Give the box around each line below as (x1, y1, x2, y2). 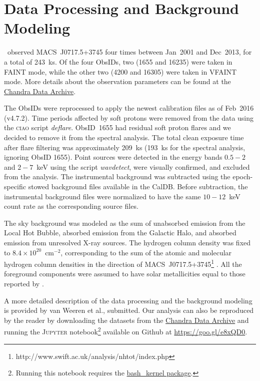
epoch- (232, 171, 253, 182)
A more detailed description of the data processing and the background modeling (4, 295, 252, 305)
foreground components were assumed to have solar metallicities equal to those (4, 268, 245, 279)
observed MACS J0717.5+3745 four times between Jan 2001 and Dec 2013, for (7, 47, 252, 57)
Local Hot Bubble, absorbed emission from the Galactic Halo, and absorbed (4, 227, 236, 238)
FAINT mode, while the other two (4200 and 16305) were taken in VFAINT (4, 66, 237, 77)
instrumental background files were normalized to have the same (4, 191, 201, 201)
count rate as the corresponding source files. (4, 201, 138, 211)
